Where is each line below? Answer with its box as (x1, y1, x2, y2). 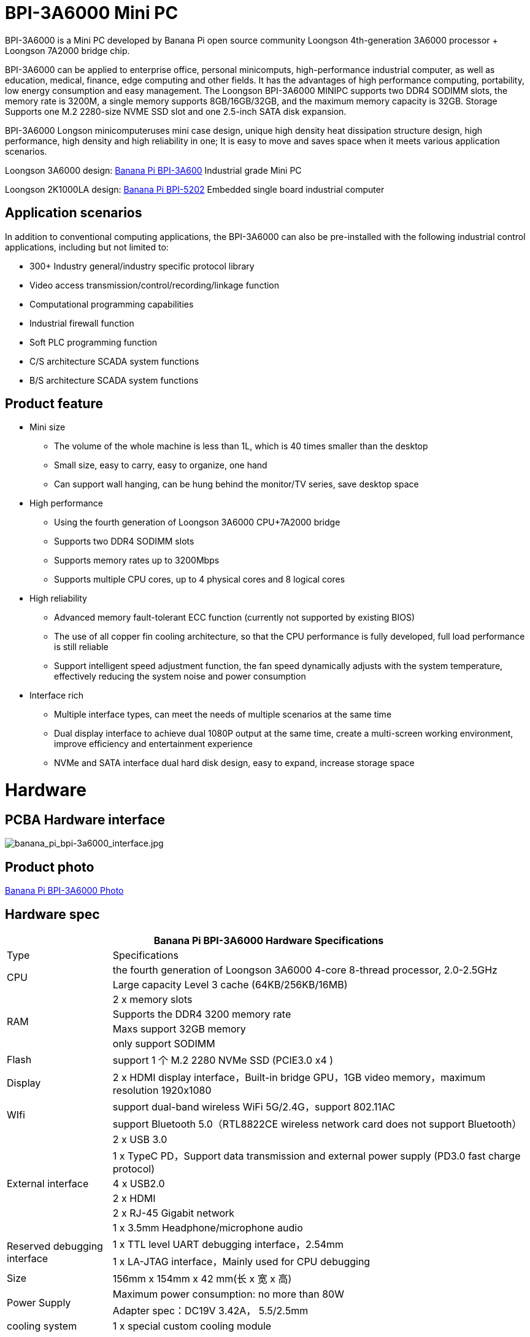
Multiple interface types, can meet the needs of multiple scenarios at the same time (54, 709, 392, 720)
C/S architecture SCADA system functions (29, 355, 199, 366)
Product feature (5, 396, 103, 412)
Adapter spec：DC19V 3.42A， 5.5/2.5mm (112, 1304, 309, 1317)
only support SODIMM (112, 1037, 215, 1050)
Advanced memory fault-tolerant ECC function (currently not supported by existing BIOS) (54, 612, 415, 623)
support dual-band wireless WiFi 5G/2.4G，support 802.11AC (112, 1101, 396, 1114)
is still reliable (54, 641, 109, 653)
